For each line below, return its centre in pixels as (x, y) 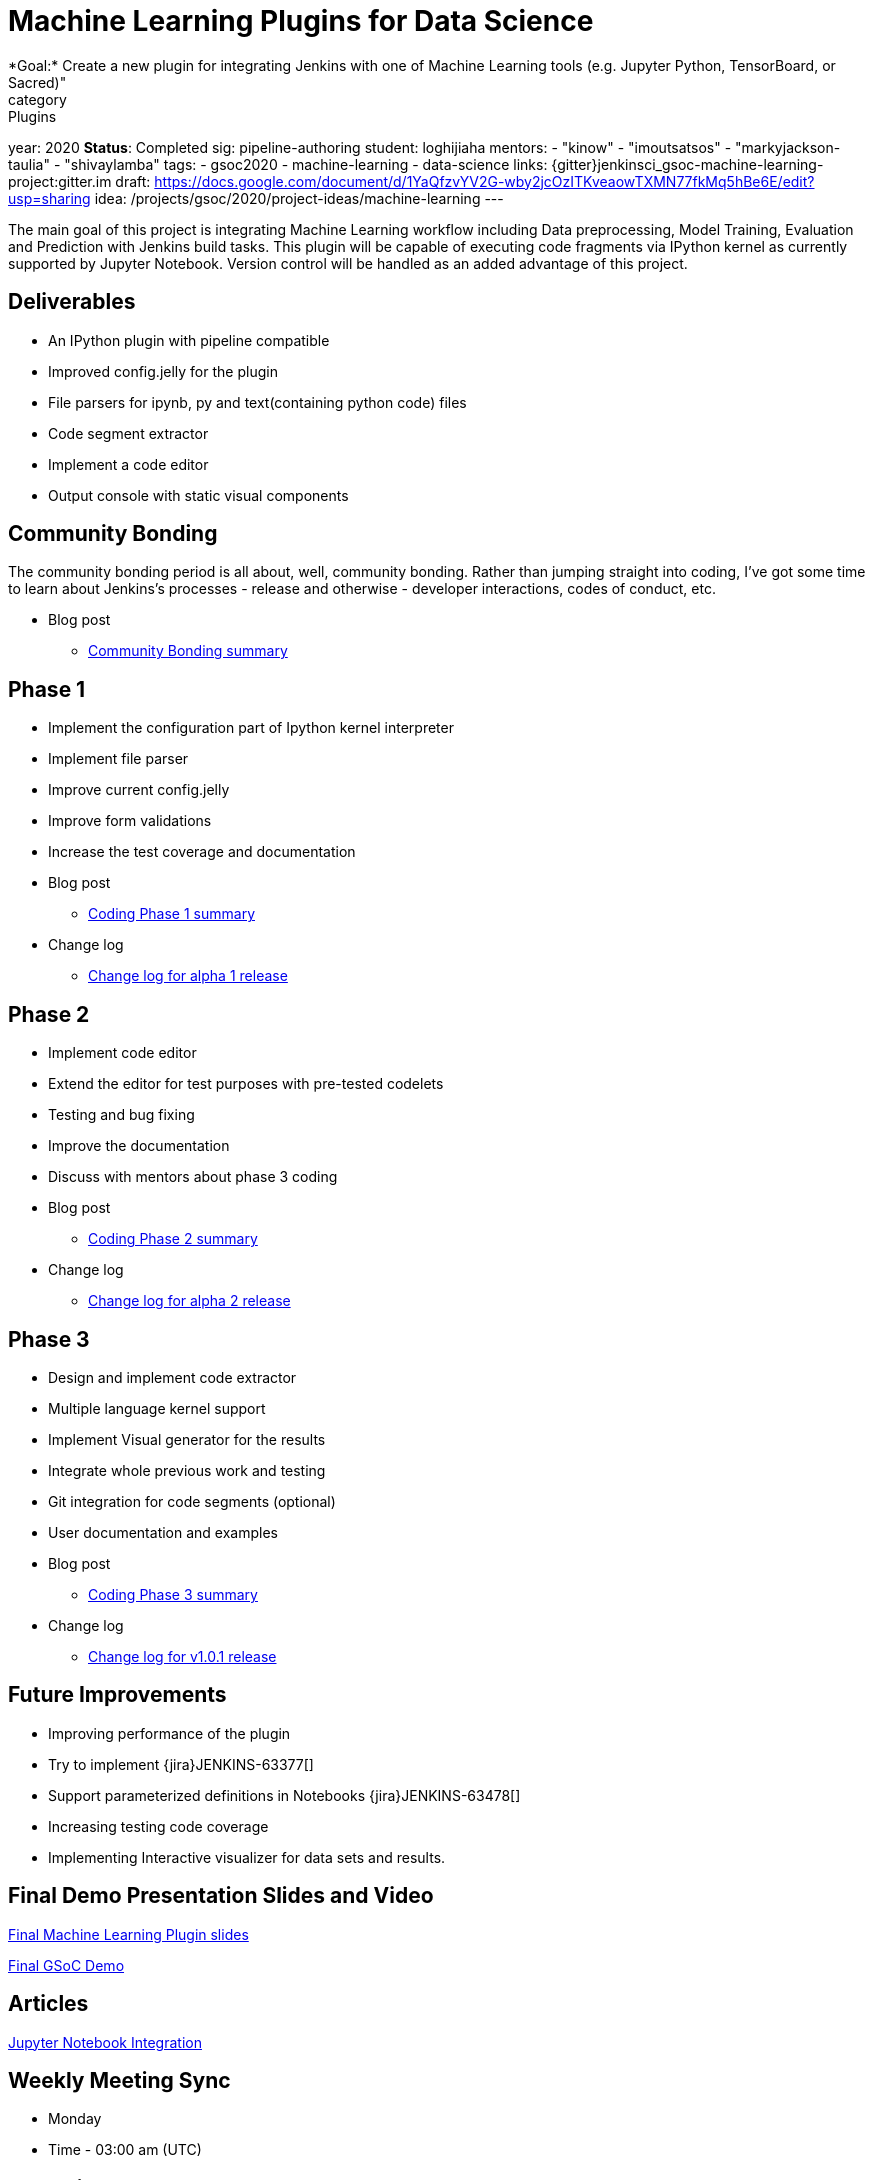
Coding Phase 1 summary (171, 914)
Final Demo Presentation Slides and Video (221, 1896)
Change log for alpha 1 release (188, 976)
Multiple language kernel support (157, 1408)
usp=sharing (49, 198)
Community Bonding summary (188, 651)
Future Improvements (117, 1695)
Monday (75, 2119)
